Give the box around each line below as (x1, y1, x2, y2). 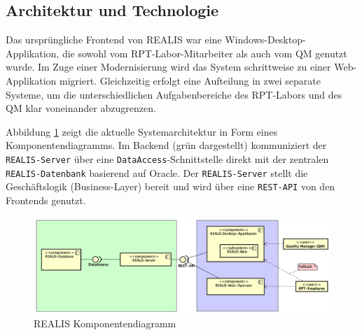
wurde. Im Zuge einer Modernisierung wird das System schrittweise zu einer (6, 59, 331, 74)
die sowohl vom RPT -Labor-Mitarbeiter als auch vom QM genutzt (62, 45, 347, 60)
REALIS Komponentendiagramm (34, 316, 176, 331)
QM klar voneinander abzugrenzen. (6, 101, 156, 115)
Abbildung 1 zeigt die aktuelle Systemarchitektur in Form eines (6, 124, 278, 138)
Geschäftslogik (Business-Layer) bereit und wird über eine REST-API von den (6, 179, 335, 194)
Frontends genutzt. (6, 192, 86, 207)
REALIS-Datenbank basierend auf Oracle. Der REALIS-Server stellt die (6, 165, 308, 180)
